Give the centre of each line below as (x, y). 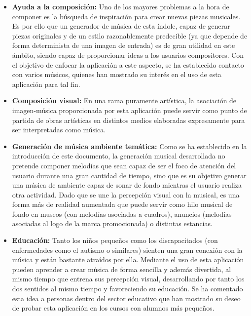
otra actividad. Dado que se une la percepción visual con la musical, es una (126, 194)
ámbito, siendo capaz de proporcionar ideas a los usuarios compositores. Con (128, 55)
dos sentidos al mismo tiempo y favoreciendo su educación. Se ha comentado (127, 289)
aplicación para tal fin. (46, 84)
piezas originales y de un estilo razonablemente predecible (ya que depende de (130, 35)
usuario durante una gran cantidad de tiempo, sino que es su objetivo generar (129, 175)
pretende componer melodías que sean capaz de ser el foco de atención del (124, 165)
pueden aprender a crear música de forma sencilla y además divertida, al (122, 269)
